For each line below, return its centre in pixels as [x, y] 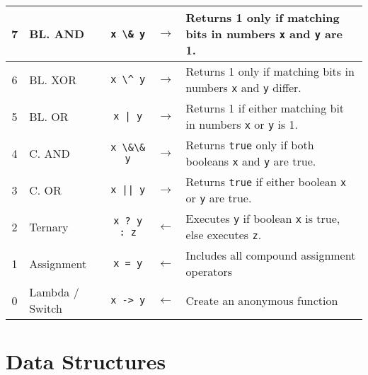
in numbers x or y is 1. [242, 124]
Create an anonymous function [262, 300]
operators [209, 271]
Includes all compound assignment [271, 255]
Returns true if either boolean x [266, 181]
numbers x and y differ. [243, 87]
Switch [46, 308]
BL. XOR [53, 79]
